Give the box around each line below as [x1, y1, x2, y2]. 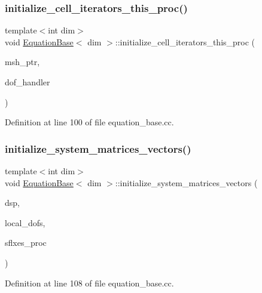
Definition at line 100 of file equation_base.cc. [5, 116, 174, 128]
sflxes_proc [5, 236, 47, 249]
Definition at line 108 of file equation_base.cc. [5, 276, 174, 289]
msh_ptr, [5, 55, 40, 68]
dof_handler [5, 76, 50, 88]
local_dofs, [5, 216, 45, 229]
